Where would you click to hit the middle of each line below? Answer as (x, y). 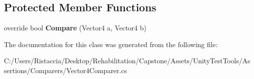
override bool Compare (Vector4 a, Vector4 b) (75, 28)
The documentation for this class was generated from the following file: (111, 44)
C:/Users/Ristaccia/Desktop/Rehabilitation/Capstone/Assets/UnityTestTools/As (127, 61)
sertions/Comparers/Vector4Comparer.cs (66, 70)
